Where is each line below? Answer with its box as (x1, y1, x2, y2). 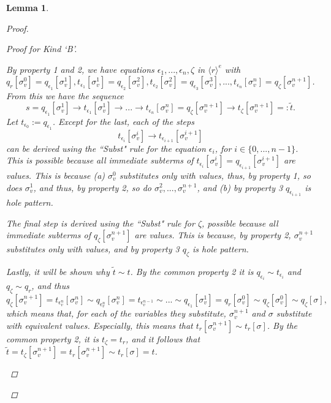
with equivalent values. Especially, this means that (6, 318, 193, 331)
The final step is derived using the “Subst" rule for (6, 216, 195, 229)
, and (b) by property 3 (197, 181, 283, 194)
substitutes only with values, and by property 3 (6, 242, 180, 255)
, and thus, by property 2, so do (33, 181, 151, 194)
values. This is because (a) (6, 168, 105, 181)
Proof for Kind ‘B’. (6, 42, 77, 55)
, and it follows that (126, 332, 200, 345)
